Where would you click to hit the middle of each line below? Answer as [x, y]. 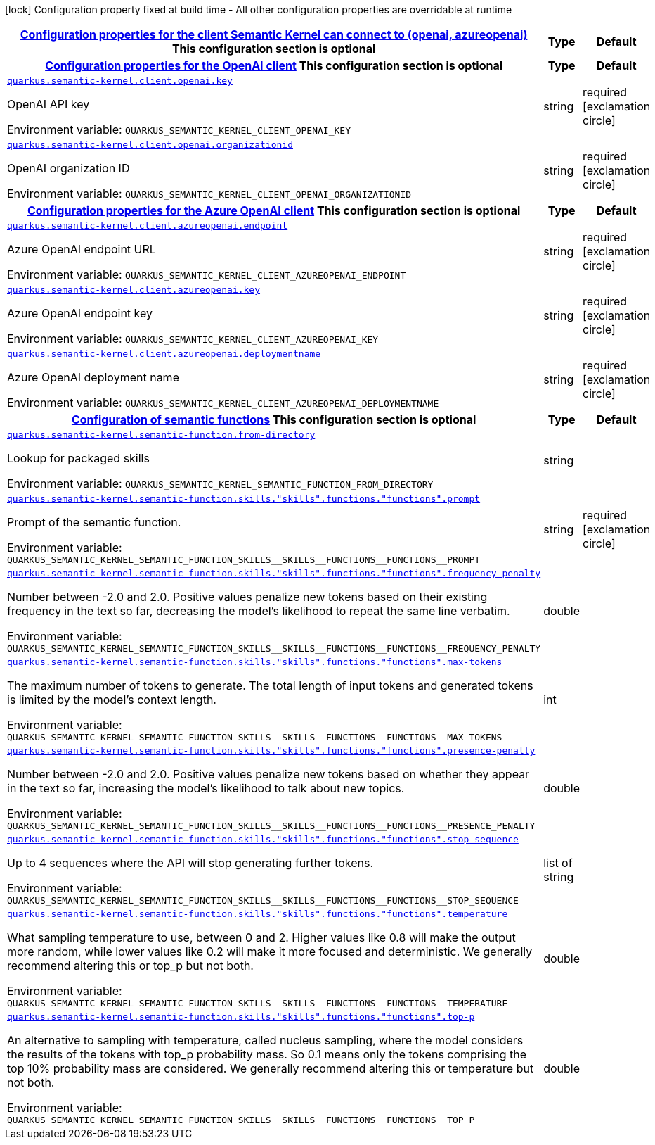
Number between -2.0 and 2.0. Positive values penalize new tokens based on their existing [247, 597]
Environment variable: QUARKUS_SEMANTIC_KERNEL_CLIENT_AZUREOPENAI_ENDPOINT [207, 274]
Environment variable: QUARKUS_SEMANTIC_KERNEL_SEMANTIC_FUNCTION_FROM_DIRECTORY [220, 483]
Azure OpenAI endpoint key [80, 313]
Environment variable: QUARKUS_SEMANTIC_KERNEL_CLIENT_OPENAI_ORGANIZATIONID [209, 194]
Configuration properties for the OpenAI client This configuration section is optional [274, 65]
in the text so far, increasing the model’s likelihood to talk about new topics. [206, 788]
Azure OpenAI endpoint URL [82, 249]
